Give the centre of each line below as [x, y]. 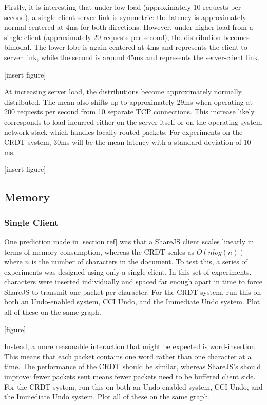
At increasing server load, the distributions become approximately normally [123, 92]
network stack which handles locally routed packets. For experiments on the [123, 132]
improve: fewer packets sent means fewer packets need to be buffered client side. [130, 377]
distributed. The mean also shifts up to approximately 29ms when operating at [128, 101]
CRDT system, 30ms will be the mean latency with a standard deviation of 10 [128, 142]
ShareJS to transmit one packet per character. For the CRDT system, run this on [133, 291]
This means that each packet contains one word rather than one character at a [128, 356]
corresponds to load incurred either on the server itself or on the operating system [133, 121]
